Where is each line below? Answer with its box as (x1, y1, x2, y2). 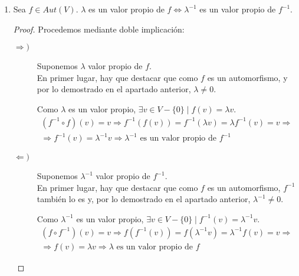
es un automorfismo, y (207, 71, 288, 83)
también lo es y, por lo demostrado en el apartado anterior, (37, 193, 251, 205)
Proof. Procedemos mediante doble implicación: (13, 22, 185, 35)
